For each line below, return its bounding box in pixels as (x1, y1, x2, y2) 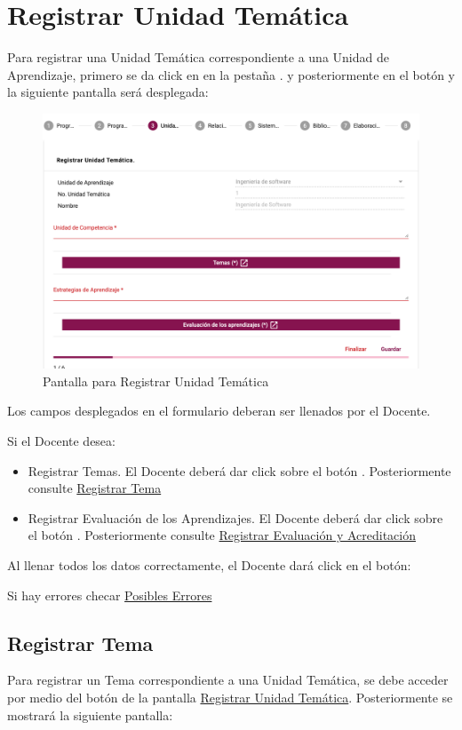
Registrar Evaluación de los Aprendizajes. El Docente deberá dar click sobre (28, 508, 443, 527)
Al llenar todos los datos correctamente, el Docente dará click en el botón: (7, 556, 411, 575)
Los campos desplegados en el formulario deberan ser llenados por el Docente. (7, 401, 431, 420)
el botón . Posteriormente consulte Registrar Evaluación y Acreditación (28, 526, 416, 544)
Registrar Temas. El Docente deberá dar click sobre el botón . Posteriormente (28, 461, 451, 480)
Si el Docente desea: (7, 432, 115, 450)
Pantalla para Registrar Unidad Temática (43, 371, 269, 390)
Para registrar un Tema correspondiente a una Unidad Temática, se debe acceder (7, 670, 449, 689)
